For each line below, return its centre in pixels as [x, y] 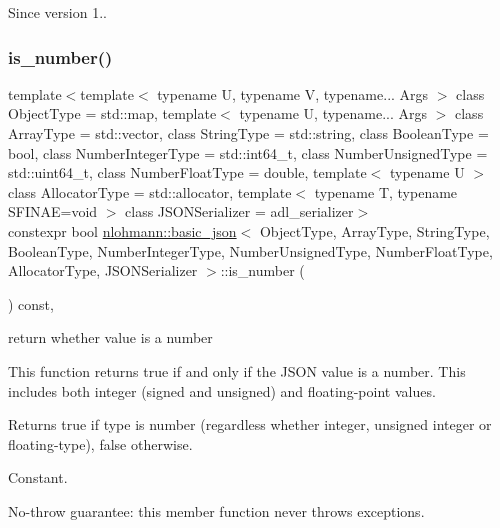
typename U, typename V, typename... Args [293, 93]
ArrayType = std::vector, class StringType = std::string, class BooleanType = [248, 133]
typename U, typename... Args [333, 113]
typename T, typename [386, 191]
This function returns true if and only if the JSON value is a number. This [237, 370]
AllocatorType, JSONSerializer [103, 270]
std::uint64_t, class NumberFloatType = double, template [187, 172]
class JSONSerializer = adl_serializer [239, 211]
